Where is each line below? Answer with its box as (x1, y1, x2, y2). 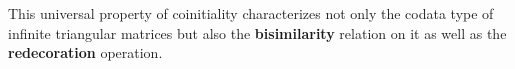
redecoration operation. (8, 42, 163, 63)
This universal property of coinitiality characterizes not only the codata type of (8, 3, 494, 23)
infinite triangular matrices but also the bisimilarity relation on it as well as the (8, 22, 507, 43)
